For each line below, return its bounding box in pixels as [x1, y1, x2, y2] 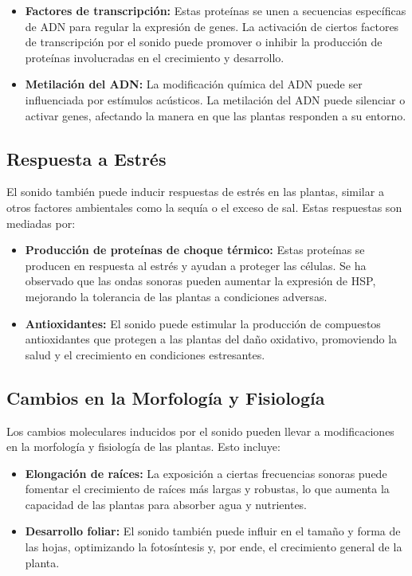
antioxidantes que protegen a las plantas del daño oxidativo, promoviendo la [25, 331, 398, 347]
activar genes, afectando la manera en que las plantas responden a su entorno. [25, 107, 406, 123]
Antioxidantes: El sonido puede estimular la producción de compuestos [25, 315, 381, 331]
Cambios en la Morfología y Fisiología [6, 385, 325, 409]
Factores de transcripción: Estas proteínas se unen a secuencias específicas [25, 2, 406, 18]
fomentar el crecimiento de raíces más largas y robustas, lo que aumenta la [25, 480, 390, 497]
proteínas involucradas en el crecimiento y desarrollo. [25, 49, 284, 65]
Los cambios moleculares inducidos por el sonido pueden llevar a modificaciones [6, 422, 394, 439]
